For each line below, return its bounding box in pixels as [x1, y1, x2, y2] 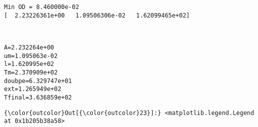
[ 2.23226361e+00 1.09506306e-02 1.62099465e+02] [4, 11, 190, 19]
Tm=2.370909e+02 [4, 68, 58, 76]
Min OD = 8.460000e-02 [4, 3, 79, 10]
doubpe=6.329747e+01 [4, 77, 72, 84]
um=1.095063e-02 [4, 52, 58, 59]
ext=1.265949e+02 [4, 85, 61, 93]
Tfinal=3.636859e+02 [4, 93, 72, 101]
